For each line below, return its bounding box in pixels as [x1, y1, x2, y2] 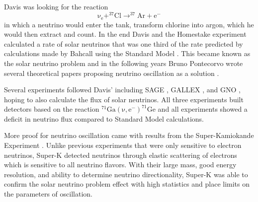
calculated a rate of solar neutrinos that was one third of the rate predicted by [4, 38, 243, 49]
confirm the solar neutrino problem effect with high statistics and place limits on [4, 179, 250, 189]
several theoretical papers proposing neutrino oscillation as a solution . [4, 67, 219, 78]
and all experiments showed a [158, 104, 248, 114]
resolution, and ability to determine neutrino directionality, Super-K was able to [4, 169, 248, 179]
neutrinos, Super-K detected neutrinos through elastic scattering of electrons [4, 149, 237, 160]
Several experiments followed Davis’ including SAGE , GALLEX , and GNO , [4, 84, 241, 95]
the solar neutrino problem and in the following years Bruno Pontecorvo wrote [4, 58, 243, 68]
